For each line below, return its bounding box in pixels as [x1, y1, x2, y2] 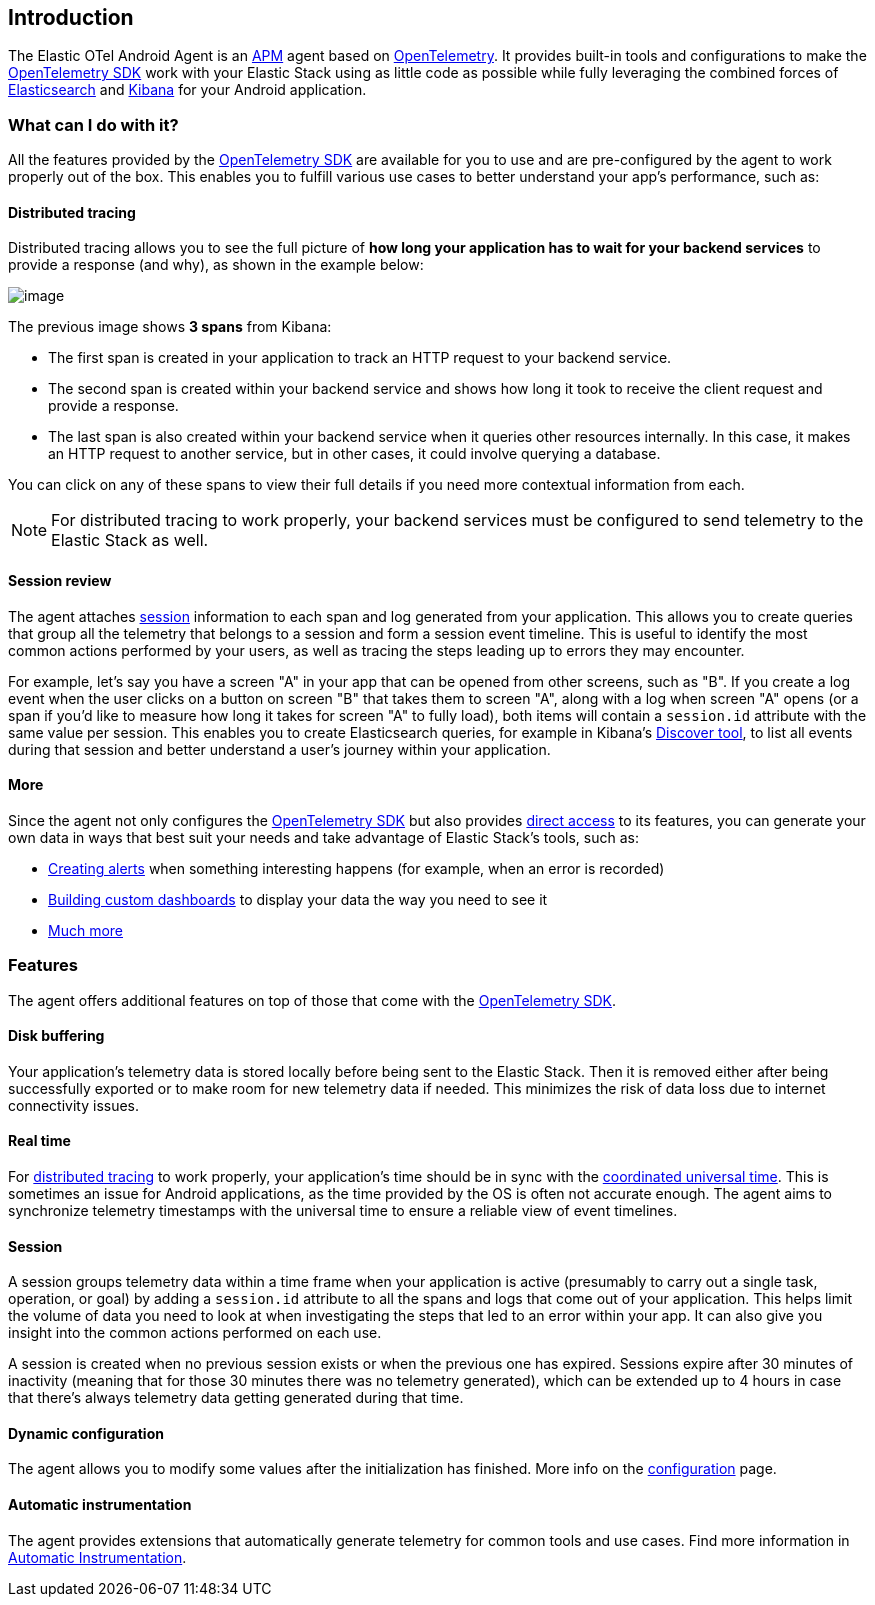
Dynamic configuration [8, 1424, 164, 1442]
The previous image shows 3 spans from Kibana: [8, 318, 332, 336]
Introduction [8, 5, 134, 30]
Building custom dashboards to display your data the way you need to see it [48, 890, 548, 908]
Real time [8, 1132, 71, 1150]
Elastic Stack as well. [51, 530, 209, 551]
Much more [48, 921, 123, 939]
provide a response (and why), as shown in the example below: [8, 256, 424, 274]
